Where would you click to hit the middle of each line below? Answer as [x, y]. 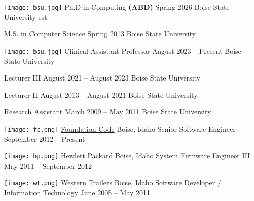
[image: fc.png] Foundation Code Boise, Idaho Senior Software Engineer [120, 128]
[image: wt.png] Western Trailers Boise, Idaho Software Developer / [113, 183]
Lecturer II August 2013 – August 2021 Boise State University [101, 94]
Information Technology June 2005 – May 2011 [77, 193]
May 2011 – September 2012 [48, 165]
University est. [27, 16]
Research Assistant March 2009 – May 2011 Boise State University [108, 112]
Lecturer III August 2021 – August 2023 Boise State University [102, 78]
